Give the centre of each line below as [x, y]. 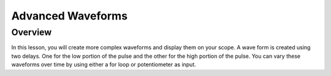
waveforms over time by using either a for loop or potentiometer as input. [104, 64]
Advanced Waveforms [70, 16]
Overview [32, 32]
